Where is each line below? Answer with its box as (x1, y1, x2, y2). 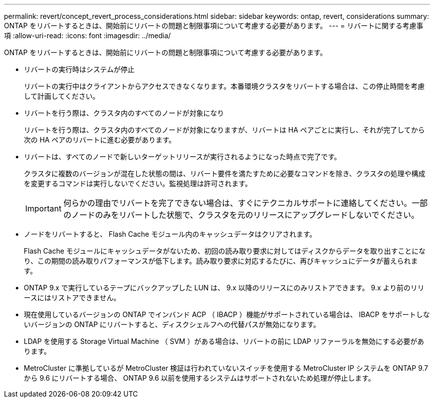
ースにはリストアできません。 (24, 293, 120, 302)
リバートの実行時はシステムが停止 (24, 65, 135, 73)
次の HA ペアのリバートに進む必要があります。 (24, 135, 176, 144)
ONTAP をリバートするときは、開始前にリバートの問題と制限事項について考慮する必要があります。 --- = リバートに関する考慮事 (4, 21, 424, 30)
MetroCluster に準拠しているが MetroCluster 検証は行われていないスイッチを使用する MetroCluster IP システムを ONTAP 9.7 (24, 364, 428, 372)
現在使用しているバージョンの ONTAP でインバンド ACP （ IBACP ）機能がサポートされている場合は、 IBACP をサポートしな (24, 310, 430, 319)
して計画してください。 (24, 92, 100, 100)
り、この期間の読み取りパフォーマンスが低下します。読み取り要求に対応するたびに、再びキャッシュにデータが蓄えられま (24, 257, 418, 265)
